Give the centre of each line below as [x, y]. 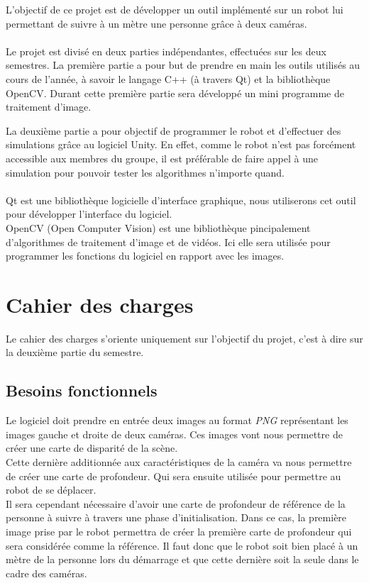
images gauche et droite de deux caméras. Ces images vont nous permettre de [174, 434]
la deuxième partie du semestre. [75, 352]
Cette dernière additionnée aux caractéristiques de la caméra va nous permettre [179, 461]
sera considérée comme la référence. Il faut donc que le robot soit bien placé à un [182, 545]
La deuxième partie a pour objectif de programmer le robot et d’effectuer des [174, 130]
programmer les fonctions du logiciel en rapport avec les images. [145, 256]
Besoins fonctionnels [82, 390]
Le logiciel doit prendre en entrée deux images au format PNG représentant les [177, 420]
